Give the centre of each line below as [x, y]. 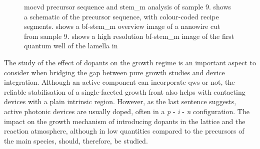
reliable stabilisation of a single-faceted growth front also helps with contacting [125, 91]
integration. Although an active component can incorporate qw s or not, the [119, 82]
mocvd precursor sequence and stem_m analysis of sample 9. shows [128, 6]
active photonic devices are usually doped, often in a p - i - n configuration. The [127, 111]
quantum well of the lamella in [71, 46]
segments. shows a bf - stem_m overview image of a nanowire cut [122, 26]
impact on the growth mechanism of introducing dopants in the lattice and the [125, 121]
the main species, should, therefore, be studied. [76, 140]
